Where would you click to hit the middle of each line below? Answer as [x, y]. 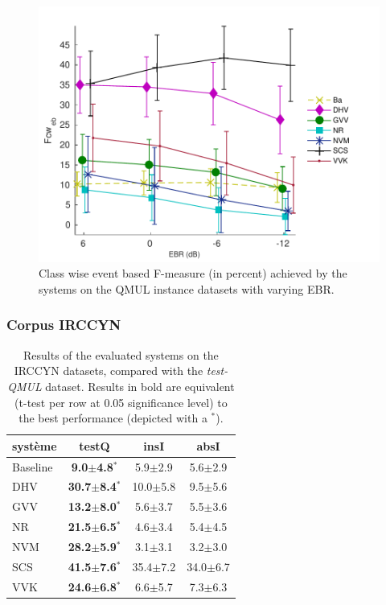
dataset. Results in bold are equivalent [140, 386]
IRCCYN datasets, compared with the [109, 370]
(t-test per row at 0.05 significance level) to [121, 402]
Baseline [33, 466]
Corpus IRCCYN [64, 325]
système [35, 445]
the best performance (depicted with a [113, 418]
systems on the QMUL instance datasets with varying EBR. [187, 288]
